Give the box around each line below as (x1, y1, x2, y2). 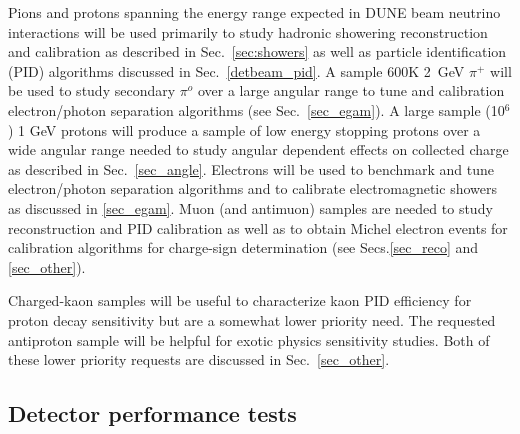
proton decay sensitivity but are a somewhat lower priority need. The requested (8, 309, 496, 330)
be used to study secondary (8, 80, 176, 101)
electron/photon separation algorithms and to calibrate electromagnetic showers (8, 178, 497, 199)
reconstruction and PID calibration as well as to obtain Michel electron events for (8, 217, 508, 238)
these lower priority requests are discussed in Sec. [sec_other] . (8, 349, 390, 370)
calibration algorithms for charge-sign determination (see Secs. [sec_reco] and (8, 237, 479, 258)
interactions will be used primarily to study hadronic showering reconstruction (8, 21, 488, 42)
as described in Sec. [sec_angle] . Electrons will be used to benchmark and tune (8, 158, 495, 179)
